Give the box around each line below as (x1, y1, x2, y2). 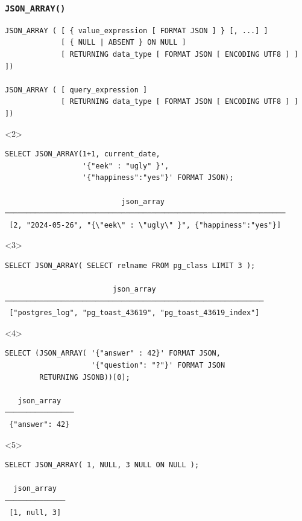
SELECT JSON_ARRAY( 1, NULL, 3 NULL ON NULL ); (5, 461, 200, 470)
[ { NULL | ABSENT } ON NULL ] (61, 38, 186, 47)
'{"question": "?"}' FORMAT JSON (91, 361, 225, 370)
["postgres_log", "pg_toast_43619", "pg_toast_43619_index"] (9, 308, 260, 318)
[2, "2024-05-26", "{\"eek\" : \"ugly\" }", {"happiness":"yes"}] (9, 220, 282, 229)
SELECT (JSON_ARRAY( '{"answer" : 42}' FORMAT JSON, (5, 349, 221, 358)
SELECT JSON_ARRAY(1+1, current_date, (5, 150, 160, 159)
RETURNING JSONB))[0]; (39, 372, 130, 382)
